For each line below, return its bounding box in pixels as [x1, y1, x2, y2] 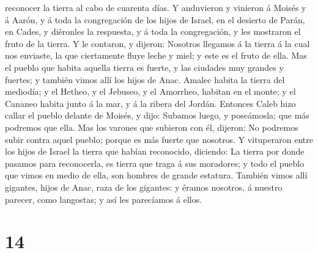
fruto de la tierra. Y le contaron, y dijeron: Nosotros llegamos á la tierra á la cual [5, 37, 310, 50]
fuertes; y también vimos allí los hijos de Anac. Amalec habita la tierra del [5, 73, 285, 86]
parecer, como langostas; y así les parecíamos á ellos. [5, 193, 202, 205]
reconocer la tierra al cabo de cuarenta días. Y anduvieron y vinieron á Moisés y [5, 1, 306, 13]
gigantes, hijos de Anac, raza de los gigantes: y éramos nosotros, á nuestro [5, 180, 283, 193]
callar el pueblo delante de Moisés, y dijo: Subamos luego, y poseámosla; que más [5, 109, 309, 122]
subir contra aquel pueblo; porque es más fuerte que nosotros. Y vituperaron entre [5, 133, 313, 145]
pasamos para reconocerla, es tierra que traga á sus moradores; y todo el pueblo [5, 156, 305, 169]
